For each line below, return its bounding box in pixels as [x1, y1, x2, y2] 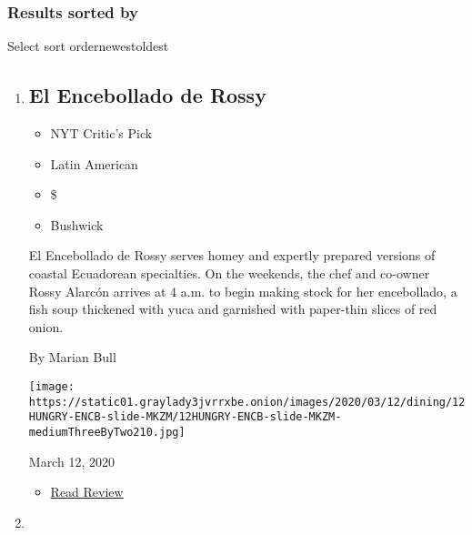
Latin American [50, 154, 138, 173]
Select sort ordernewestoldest [7, 36, 169, 56]
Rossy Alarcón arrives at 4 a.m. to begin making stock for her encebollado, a [28, 281, 457, 300]
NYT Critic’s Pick [50, 124, 153, 143]
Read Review [50, 482, 124, 501]
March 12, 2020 [28, 451, 115, 470]
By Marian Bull [28, 348, 116, 367]
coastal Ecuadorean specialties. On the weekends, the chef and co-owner [28, 263, 430, 282]
